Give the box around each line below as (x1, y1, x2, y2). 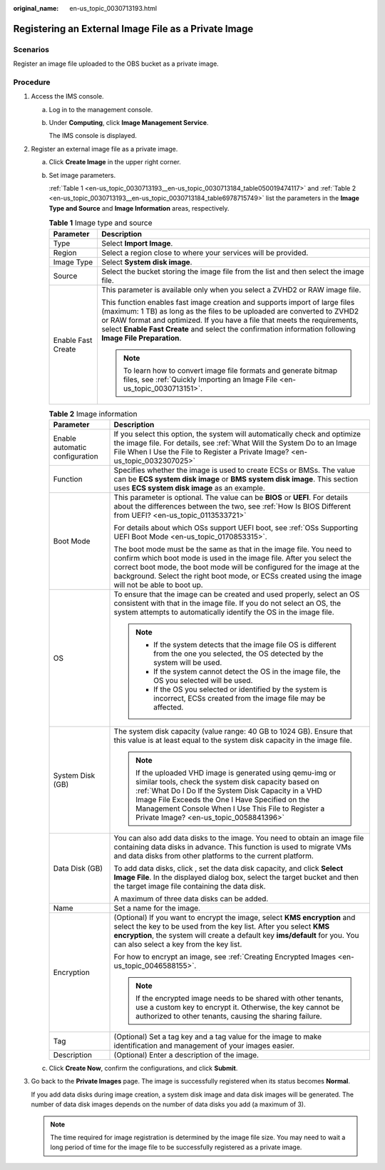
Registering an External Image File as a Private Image (13, 22, 254, 35)
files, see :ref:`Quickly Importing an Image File (123, 374, 278, 384)
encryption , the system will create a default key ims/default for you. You (113, 930, 359, 940)
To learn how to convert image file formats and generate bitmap (123, 365, 338, 375)
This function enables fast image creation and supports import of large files (101, 297, 355, 307)
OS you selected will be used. (153, 675, 253, 685)
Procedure (13, 77, 51, 87)
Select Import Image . (101, 238, 173, 248)
